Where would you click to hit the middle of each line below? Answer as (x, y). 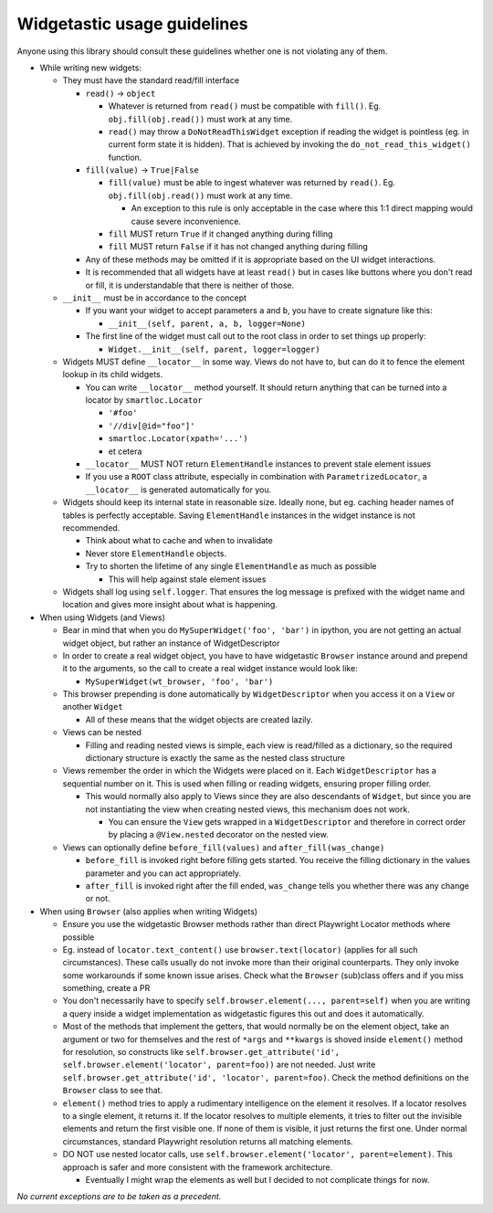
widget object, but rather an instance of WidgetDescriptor (171, 643)
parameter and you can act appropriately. (163, 873)
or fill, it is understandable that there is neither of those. (190, 285)
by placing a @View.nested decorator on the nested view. (218, 835)
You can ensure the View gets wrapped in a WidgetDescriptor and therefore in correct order (287, 821)
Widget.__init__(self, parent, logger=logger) (214, 349)
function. (125, 157)
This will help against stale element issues (187, 579)
